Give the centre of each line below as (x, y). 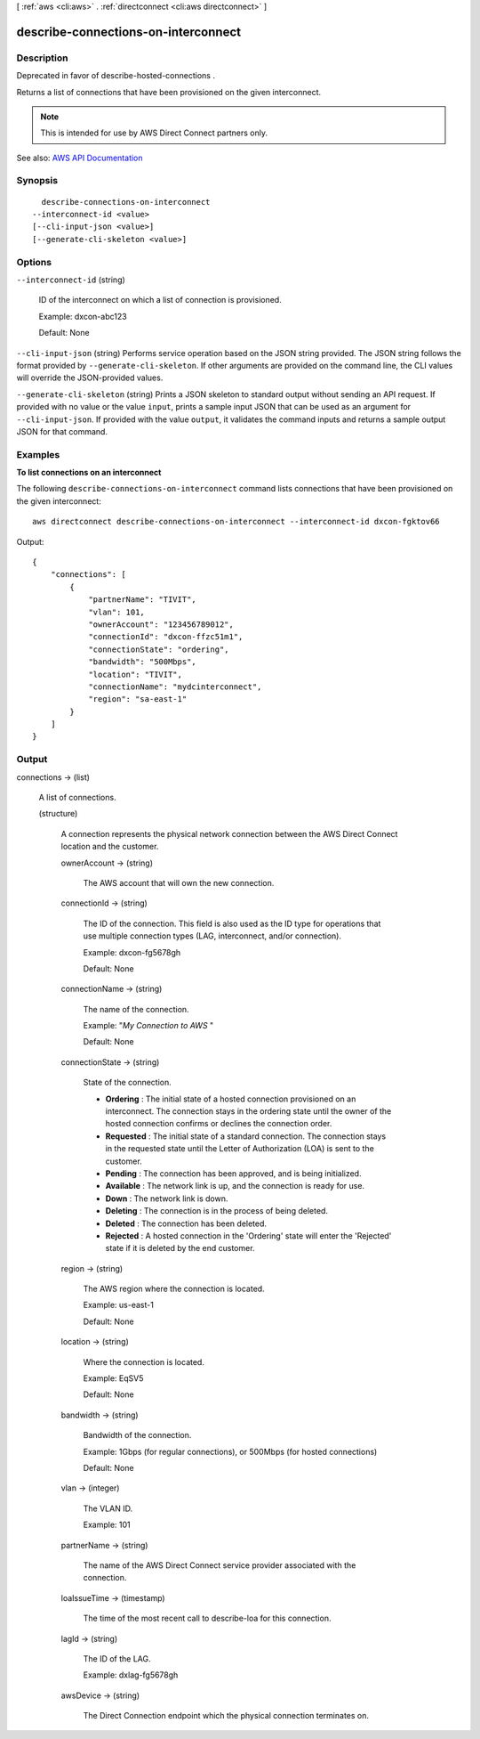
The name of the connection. (136, 1009)
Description (42, 58)
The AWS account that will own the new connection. (179, 882)
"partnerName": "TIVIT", (143, 600)
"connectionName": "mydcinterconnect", (175, 687)
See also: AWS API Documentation (80, 158)
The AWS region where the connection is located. (174, 1289)
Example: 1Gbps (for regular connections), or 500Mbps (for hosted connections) (230, 1451)
